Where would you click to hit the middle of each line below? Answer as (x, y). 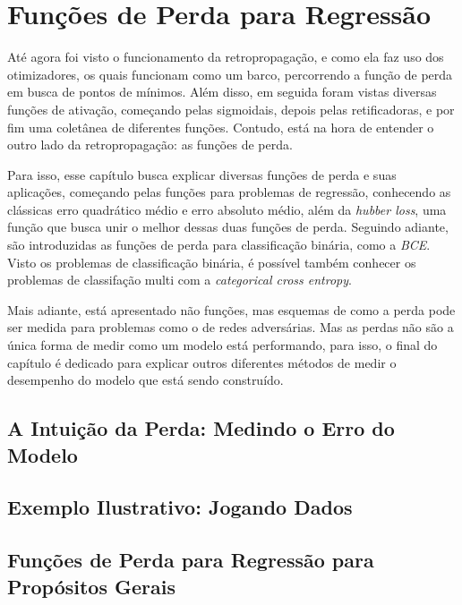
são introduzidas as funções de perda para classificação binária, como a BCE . (219, 245)
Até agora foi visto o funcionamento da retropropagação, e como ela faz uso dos (226, 57)
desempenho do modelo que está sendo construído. (145, 380)
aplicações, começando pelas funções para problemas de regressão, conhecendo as (229, 192)
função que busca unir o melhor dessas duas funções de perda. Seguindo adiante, (228, 227)
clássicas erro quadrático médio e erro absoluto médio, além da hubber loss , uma (227, 209)
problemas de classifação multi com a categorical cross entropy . (180, 280)
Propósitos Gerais (91, 586)
